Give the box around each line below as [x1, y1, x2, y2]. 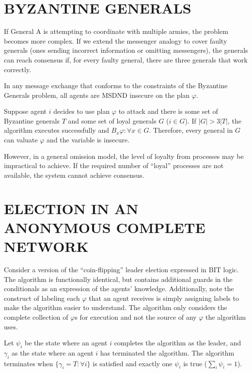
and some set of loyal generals [68, 115, 157, 125]
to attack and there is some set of [118, 106, 218, 116]
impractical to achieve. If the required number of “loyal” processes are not [4, 160, 224, 171]
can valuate [4, 135, 38, 145]
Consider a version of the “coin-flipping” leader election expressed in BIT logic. [4, 264, 239, 274]
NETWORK [4, 236, 89, 256]
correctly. [4, 64, 31, 74]
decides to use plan [53, 106, 110, 116]
